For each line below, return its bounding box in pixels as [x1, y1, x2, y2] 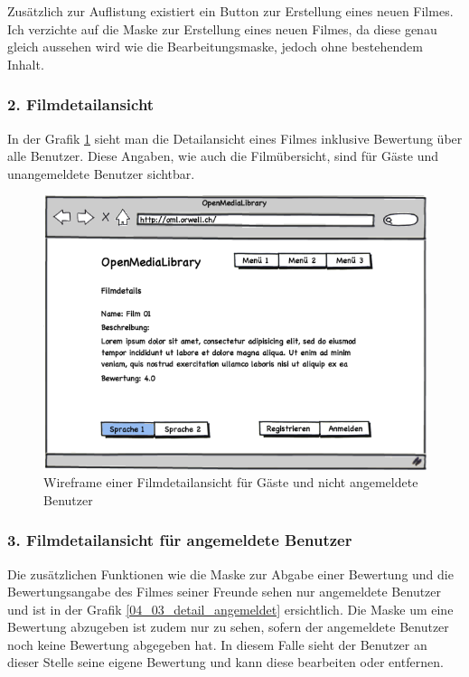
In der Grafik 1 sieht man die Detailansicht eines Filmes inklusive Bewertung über [7, 128, 463, 147]
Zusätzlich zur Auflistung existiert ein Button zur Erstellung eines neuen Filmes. [7, 2, 454, 20]
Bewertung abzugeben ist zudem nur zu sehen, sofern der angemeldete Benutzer [7, 617, 449, 636]
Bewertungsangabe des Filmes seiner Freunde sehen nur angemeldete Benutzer [7, 582, 442, 601]
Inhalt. [7, 54, 44, 73]
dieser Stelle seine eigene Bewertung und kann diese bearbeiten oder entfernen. [7, 653, 444, 672]
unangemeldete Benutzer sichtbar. [7, 164, 195, 183]
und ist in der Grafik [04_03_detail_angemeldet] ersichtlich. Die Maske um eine [7, 599, 454, 618]
